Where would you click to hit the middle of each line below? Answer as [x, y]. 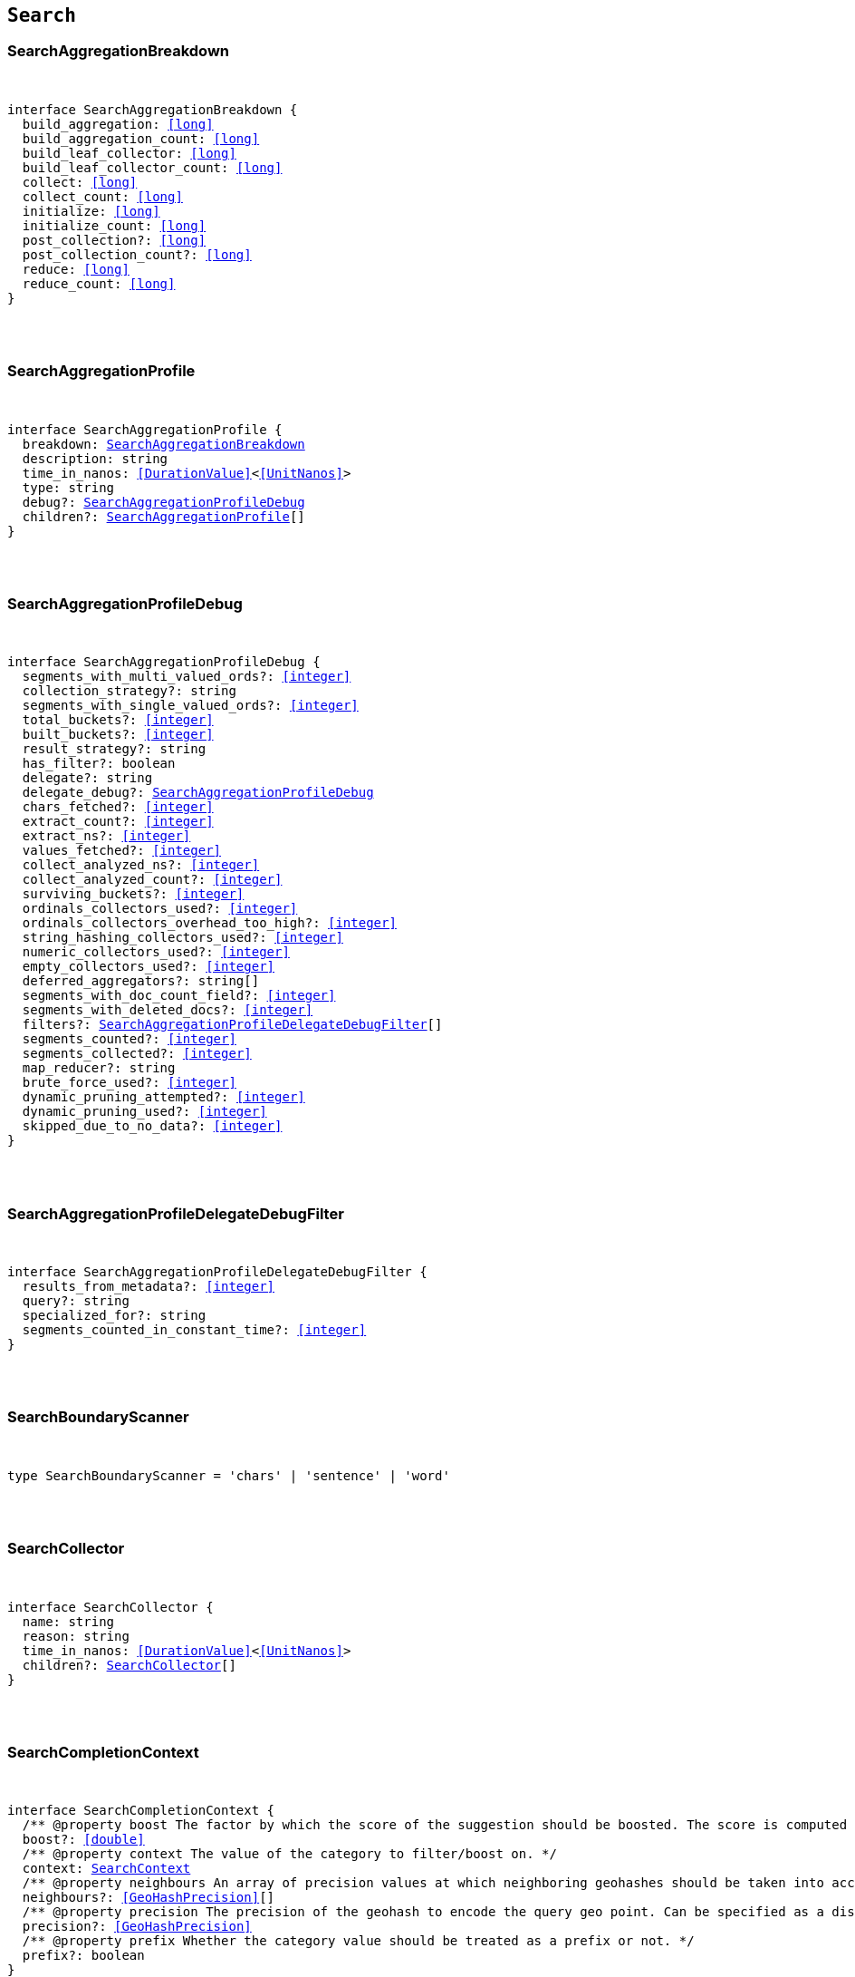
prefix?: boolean [83, 1956]
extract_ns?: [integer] [106, 836]
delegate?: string [87, 778]
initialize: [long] [91, 211]
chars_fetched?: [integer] [118, 807]
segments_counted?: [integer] [129, 1039]
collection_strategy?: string [129, 691]
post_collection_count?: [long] [137, 254]
